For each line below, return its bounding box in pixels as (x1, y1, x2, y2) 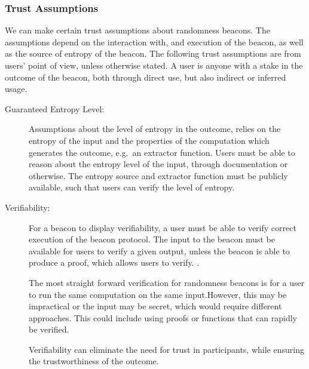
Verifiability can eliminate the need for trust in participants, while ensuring (29, 343, 304, 355)
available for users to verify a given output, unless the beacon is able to (29, 244, 290, 257)
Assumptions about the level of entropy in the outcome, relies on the (29, 122, 281, 135)
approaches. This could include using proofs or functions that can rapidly (29, 311, 297, 324)
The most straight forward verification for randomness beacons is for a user (29, 276, 305, 288)
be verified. (29, 323, 69, 336)
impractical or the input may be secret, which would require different (29, 300, 282, 312)
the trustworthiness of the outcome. (29, 355, 159, 367)
